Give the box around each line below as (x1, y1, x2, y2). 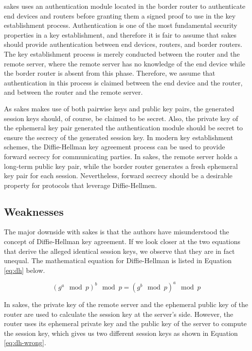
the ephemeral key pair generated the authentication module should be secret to (4, 123, 243, 133)
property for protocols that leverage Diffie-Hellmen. (4, 180, 157, 190)
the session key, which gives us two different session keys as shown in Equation (4, 328, 238, 338)
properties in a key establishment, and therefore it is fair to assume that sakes (4, 29, 236, 40)
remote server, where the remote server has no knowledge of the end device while (4, 58, 245, 68)
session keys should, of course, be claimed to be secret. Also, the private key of (4, 113, 238, 123)
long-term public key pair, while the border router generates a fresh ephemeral (4, 161, 238, 171)
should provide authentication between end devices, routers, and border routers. (4, 39, 242, 49)
